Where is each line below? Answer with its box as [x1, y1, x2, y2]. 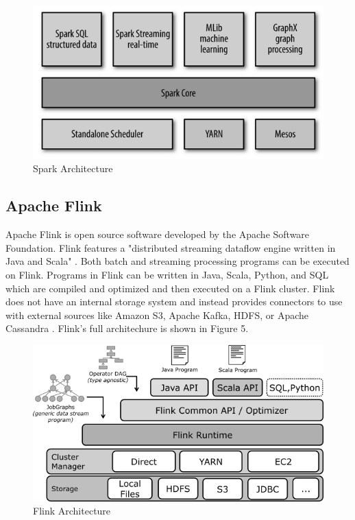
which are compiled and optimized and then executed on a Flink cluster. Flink [5, 281, 335, 295]
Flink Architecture [33, 504, 111, 518]
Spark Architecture [33, 161, 113, 176]
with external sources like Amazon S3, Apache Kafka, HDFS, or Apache [5, 307, 309, 322]
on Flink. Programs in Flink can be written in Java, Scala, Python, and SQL [5, 268, 329, 282]
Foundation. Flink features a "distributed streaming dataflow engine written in [5, 240, 336, 255]
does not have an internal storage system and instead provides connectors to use [5, 294, 343, 309]
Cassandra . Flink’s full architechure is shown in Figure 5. [5, 321, 249, 335]
